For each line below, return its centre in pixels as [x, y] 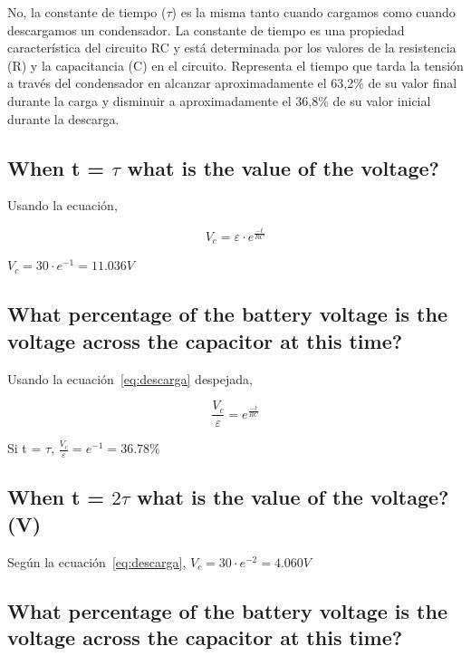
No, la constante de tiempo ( [87, 12]
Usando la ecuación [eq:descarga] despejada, [130, 378]
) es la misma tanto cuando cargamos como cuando [313, 12]
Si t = [24, 448]
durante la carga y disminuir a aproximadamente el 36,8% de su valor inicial [219, 100]
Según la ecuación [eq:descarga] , [97, 561]
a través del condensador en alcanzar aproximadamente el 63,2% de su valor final [232, 83]
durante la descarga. [63, 118]
